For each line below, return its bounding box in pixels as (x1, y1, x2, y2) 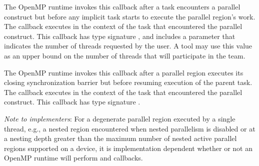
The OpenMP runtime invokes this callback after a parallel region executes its (4, 67, 243, 77)
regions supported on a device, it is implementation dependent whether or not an (4, 142, 253, 153)
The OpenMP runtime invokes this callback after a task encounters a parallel (4, 1, 240, 11)
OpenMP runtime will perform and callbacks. (4, 152, 143, 163)
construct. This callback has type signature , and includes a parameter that (4, 30, 235, 41)
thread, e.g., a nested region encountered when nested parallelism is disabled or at (4, 123, 255, 133)
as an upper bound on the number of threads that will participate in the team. (4, 50, 245, 60)
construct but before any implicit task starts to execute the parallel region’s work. (4, 11, 255, 21)
